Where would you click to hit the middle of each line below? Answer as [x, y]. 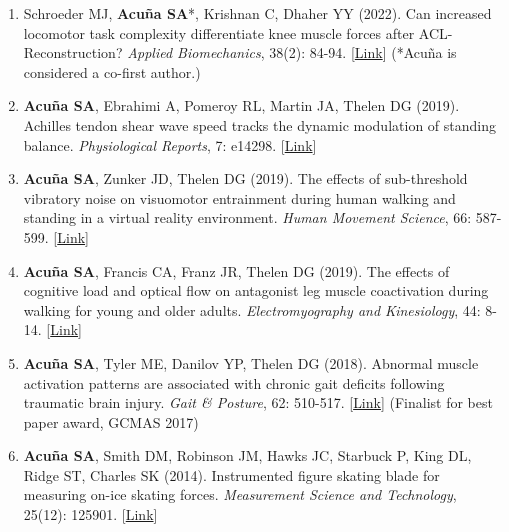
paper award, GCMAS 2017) [111, 421]
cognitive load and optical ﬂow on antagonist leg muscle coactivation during [256, 290]
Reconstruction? [73, 52]
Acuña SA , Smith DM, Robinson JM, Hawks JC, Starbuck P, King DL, [247, 455]
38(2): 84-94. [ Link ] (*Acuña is [363, 52]
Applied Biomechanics [194, 52]
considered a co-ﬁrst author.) [112, 71]
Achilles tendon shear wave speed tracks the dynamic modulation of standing [259, 124]
